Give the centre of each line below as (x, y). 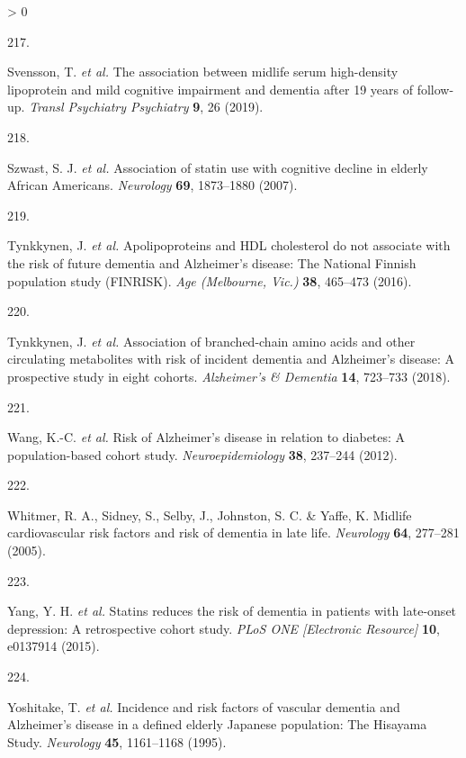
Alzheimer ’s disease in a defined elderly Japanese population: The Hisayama (217, 724)
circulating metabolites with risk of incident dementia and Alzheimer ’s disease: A (231, 359)
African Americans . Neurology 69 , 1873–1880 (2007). (152, 185)
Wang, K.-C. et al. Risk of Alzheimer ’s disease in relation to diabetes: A (206, 437)
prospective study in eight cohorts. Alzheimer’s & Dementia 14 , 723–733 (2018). (229, 376)
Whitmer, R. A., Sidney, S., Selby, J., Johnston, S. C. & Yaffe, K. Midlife (210, 514)
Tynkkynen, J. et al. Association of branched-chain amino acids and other (211, 341)
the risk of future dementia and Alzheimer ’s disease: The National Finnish (212, 262)
